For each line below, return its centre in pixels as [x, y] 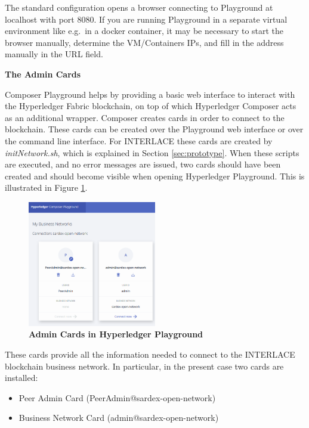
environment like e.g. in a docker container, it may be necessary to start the [144, 31]
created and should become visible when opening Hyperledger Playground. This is [155, 176]
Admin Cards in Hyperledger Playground [116, 334]
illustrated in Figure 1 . [46, 187]
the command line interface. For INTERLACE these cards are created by [139, 140]
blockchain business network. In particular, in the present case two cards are [144, 366]
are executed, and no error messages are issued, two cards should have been [143, 164]
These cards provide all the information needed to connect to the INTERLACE [150, 354]
